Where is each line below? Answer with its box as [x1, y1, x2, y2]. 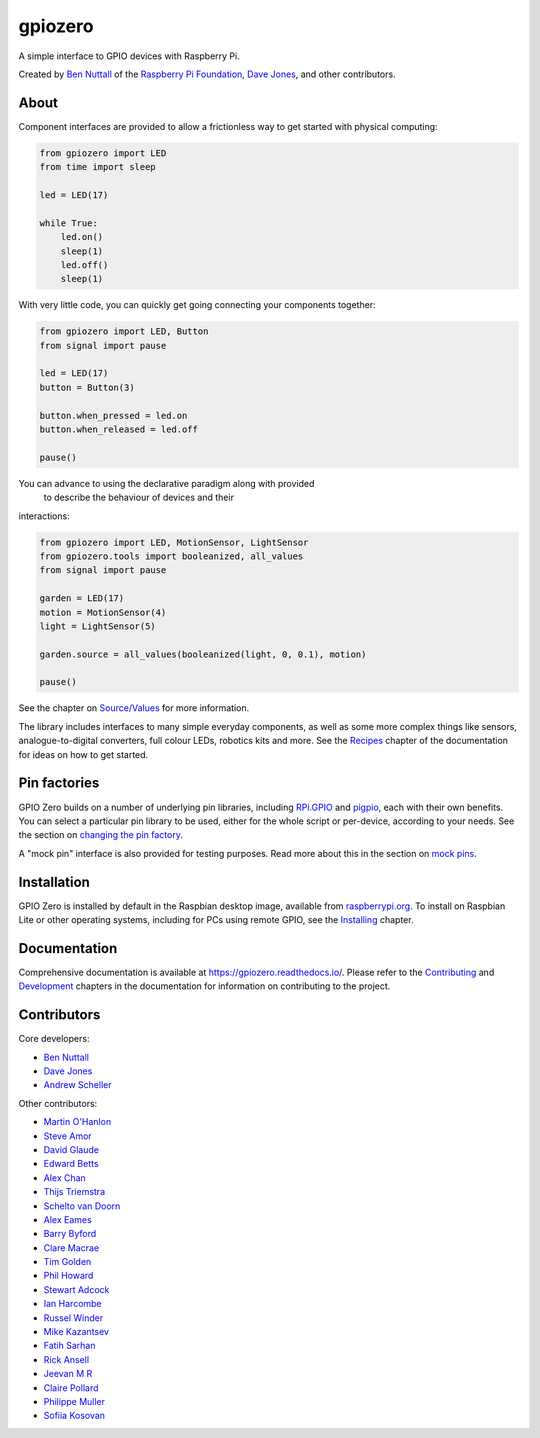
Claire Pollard [43, 1381, 99, 1394]
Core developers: [18, 1033, 90, 1045]
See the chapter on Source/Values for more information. [18, 702, 250, 714]
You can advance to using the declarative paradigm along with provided [18, 477, 315, 489]
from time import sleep [39, 161, 157, 173]
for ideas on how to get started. [18, 748, 149, 760]
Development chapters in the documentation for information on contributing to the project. [18, 980, 391, 992]
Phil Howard [43, 1270, 94, 1282]
